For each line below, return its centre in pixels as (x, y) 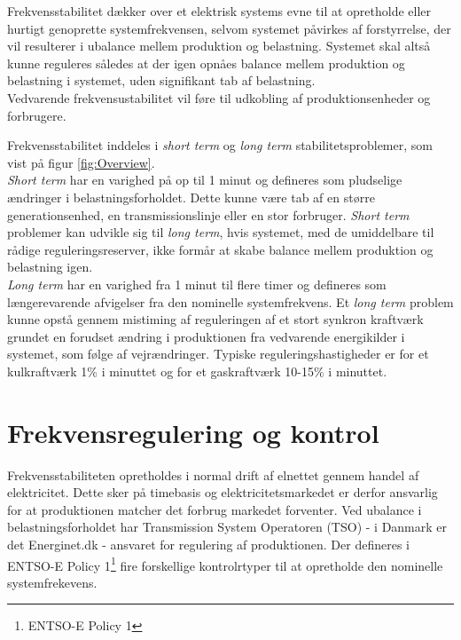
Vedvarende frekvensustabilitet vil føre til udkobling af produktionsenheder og (219, 97)
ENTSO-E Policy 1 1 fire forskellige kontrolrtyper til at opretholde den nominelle (225, 564)
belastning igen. (50, 267)
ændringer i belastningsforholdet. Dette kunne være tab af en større (191, 197)
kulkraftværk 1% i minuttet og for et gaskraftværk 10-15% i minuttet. (197, 371)
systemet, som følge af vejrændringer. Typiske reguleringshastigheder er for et (218, 354)
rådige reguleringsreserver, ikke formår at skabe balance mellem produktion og (220, 249)
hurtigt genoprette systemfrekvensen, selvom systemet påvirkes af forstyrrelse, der (229, 28)
